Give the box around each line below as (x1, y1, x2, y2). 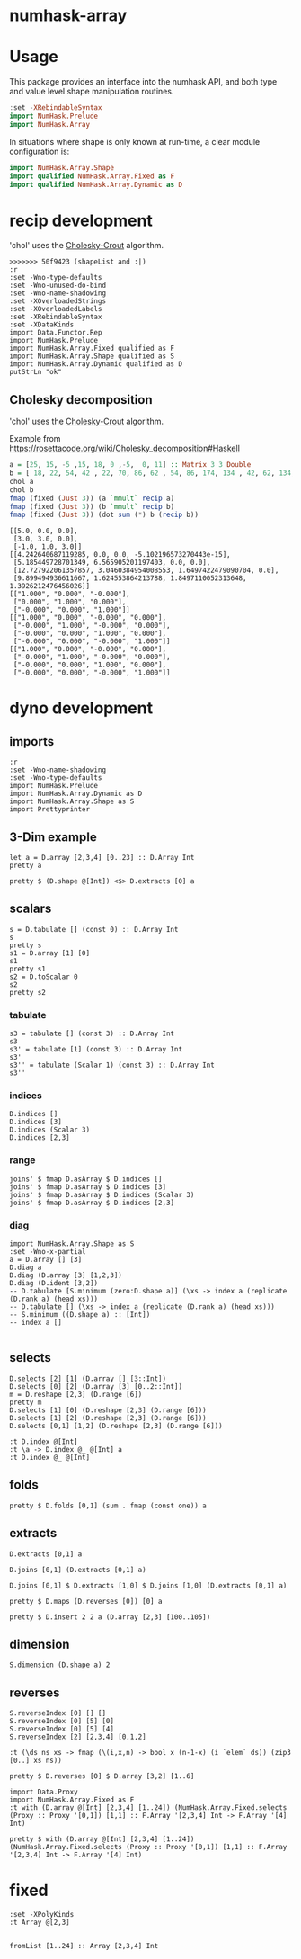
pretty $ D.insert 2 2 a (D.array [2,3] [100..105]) (9, 1612, 211, 1622)
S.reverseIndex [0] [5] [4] (9, 1724, 115, 1734)
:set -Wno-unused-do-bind (9, 281, 106, 291)
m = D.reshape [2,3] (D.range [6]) (9, 1390, 143, 1399)
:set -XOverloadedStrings (9, 297, 106, 306)
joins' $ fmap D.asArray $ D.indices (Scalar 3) (9, 1190, 195, 1199)
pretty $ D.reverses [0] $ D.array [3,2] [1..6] (9, 1772, 195, 1781)
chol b (9, 485, 34, 495)
